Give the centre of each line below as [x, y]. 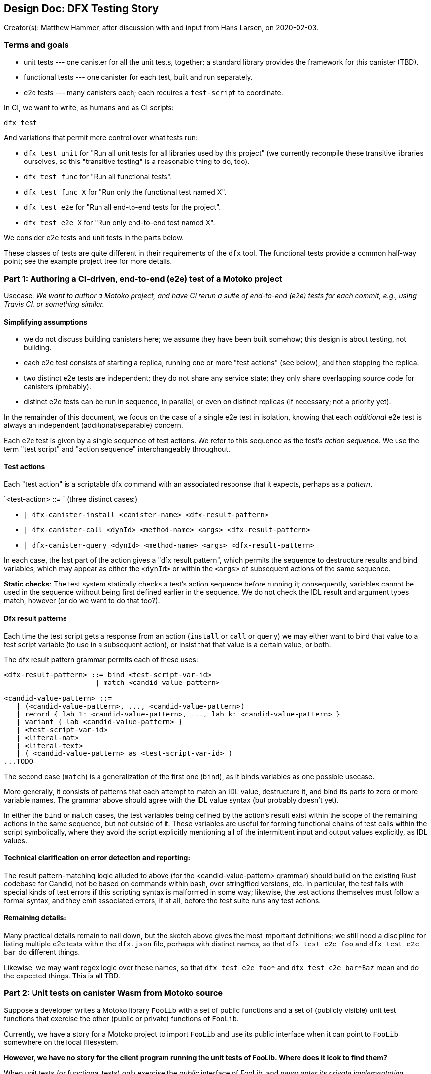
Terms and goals [36, 45]
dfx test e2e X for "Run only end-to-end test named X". [119, 223]
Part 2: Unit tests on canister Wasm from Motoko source [114, 993]
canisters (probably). [57, 387]
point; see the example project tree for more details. [88, 261]
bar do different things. [42, 952]
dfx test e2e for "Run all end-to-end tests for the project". [122, 207]
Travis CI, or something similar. [54, 304]
